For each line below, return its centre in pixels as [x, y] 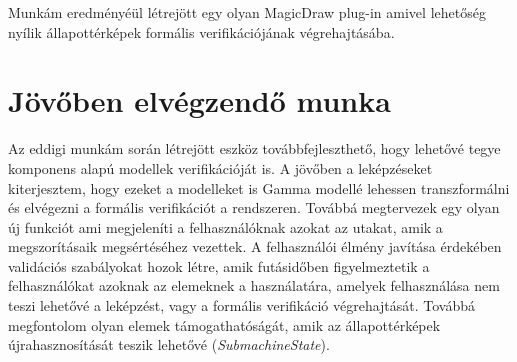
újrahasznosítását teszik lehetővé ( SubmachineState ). [169, 344]
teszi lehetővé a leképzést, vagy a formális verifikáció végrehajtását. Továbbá [242, 305]
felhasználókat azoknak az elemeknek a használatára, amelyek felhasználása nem [254, 285]
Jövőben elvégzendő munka [199, 100]
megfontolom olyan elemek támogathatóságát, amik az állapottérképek [224, 324]
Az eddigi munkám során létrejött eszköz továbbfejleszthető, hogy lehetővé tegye [254, 148]
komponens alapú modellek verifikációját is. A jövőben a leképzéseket [220, 167]
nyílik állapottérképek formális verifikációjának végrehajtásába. [201, 31]
